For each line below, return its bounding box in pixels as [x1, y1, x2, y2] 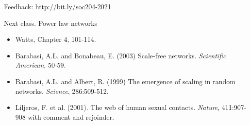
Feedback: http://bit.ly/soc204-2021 [4, 1, 111, 11]
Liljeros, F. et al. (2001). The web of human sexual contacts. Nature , [15, 102, 220, 112]
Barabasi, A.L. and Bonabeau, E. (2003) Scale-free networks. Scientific [15, 50, 226, 60]
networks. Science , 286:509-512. [15, 86, 109, 96]
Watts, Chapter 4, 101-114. [15, 34, 96, 44]
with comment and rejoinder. [28, 111, 114, 122]
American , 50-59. [15, 60, 66, 70]
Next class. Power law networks [4, 18, 98, 28]
